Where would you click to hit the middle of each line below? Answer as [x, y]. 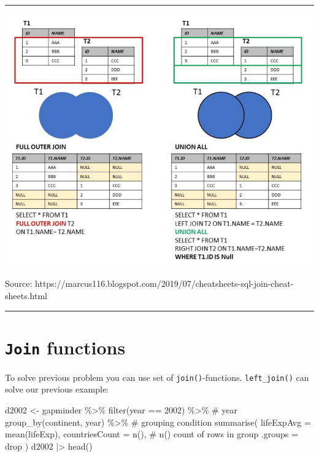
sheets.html [26, 295]
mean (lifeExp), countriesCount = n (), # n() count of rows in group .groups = [152, 434]
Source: [19, 283]
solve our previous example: [57, 389]
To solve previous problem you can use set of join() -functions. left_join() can [157, 377]
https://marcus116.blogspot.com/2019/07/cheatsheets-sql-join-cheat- [164, 283]
